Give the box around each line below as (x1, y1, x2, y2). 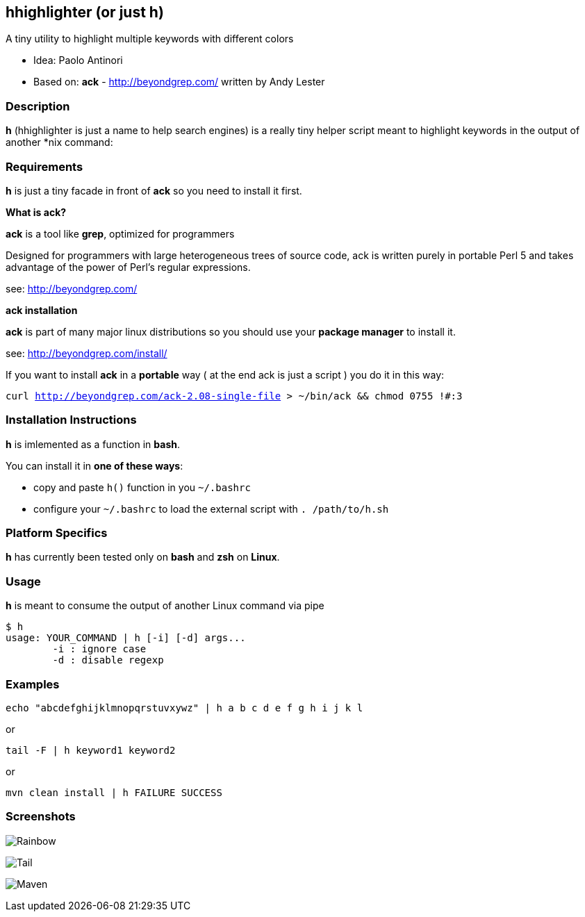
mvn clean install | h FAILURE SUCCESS (6, 786, 222, 798)
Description (6, 99, 70, 113)
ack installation (6, 304, 78, 316)
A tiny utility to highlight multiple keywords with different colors (6, 33, 294, 45)
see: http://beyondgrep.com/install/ (6, 347, 167, 359)
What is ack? (6, 206, 67, 218)
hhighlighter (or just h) (6, 3, 164, 21)
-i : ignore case (52, 643, 147, 655)
